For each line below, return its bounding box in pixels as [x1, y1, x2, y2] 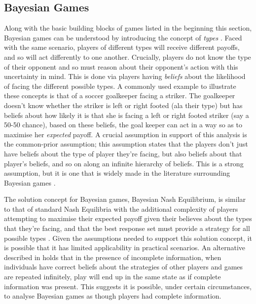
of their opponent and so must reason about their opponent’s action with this [4, 61, 238, 72]
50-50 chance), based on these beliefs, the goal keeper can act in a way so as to [4, 119, 242, 130]
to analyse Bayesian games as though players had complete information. [4, 291, 221, 301]
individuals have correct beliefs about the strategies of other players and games [4, 262, 243, 272]
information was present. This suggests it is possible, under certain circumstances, [4, 281, 252, 291]
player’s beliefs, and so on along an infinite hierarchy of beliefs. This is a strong [4, 158, 244, 168]
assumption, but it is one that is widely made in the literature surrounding [4, 168, 230, 178]
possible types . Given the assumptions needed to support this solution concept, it [4, 232, 252, 243]
